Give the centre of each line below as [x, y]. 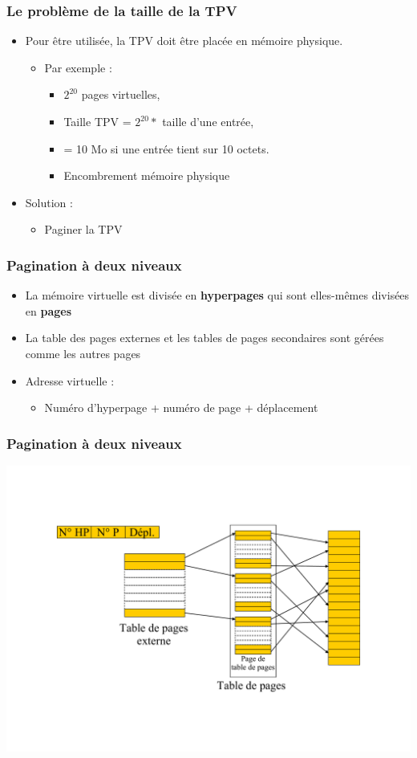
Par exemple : [78, 67]
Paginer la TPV [83, 229]
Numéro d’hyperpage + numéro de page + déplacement [181, 408]
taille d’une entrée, [208, 121]
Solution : [49, 202]
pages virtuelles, [121, 94]
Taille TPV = [97, 121]
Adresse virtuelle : [70, 380]
